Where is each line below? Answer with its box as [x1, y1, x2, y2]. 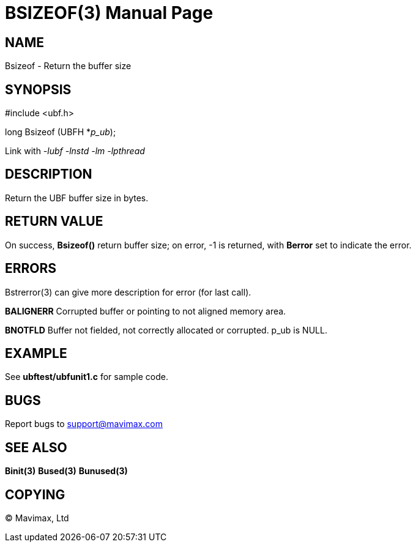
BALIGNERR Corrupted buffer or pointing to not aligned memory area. [5, 305, 286, 316]
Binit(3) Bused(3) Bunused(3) [5, 466, 128, 477]
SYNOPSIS [5, 81, 72, 97]
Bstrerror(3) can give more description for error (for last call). [5, 286, 251, 297]
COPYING [5, 486, 65, 502]
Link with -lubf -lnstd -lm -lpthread [5, 146, 145, 157]
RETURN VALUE [5, 214, 103, 229]
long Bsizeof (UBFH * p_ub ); [5, 127, 116, 138]
